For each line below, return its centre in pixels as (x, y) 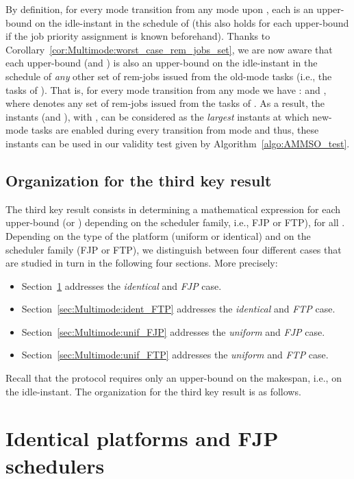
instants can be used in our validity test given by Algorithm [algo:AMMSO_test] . (178, 143)
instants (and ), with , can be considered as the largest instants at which (157, 116)
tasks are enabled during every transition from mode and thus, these (175, 130)
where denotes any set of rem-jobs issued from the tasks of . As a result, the (165, 103)
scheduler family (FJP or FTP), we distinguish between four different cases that (174, 249)
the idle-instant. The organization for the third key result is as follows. (153, 391)
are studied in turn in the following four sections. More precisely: (142, 263)
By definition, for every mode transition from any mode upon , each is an (160, 9)
